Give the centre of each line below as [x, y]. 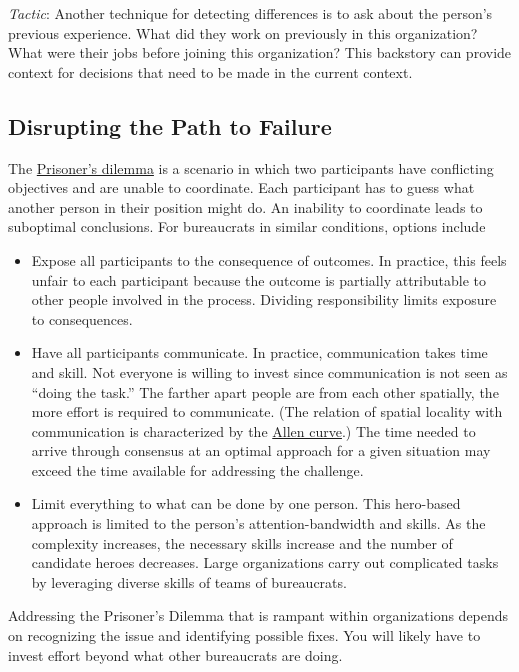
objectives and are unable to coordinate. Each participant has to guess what [241, 187]
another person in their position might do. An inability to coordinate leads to [245, 206]
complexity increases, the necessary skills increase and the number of [242, 542]
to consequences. [82, 318]
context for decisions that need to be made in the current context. [210, 71]
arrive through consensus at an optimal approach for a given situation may [261, 450]
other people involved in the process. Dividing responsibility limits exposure [264, 299]
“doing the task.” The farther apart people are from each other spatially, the [265, 391]
